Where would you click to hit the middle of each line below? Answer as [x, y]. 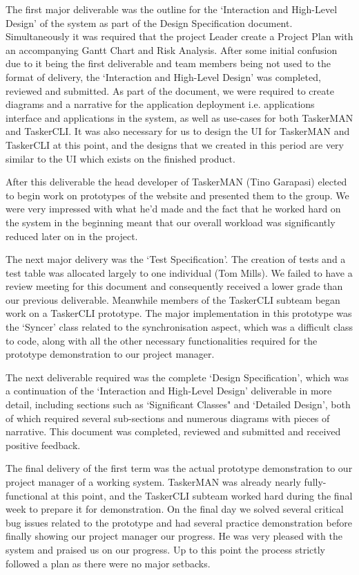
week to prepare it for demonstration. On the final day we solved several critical [175, 509]
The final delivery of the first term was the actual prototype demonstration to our [179, 468]
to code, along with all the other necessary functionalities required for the [162, 340]
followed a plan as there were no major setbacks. [108, 563]
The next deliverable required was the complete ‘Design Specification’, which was [177, 377]
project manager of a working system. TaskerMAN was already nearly [153, 482]
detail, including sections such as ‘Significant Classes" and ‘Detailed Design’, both [178, 404]
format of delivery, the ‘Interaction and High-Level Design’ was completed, [163, 76]
